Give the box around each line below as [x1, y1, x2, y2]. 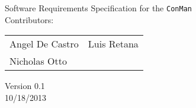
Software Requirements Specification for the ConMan [5, 2, 192, 14]
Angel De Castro [9, 37, 79, 51]
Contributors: [5, 13, 54, 26]
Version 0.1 [5, 80, 45, 92]
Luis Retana [88, 37, 139, 51]
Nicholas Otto [9, 54, 67, 68]
